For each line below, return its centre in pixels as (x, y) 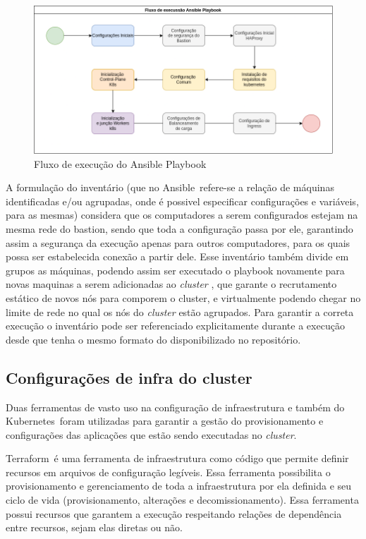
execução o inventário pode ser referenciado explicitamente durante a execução (175, 326)
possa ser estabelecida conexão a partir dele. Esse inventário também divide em (177, 256)
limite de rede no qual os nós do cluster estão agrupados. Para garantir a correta (180, 311)
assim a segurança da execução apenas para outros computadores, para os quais (178, 242)
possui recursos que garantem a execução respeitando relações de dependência (174, 513)
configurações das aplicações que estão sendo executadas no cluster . (151, 434)
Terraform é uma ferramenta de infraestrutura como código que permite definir (177, 458)
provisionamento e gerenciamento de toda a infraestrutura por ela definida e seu (179, 486)
